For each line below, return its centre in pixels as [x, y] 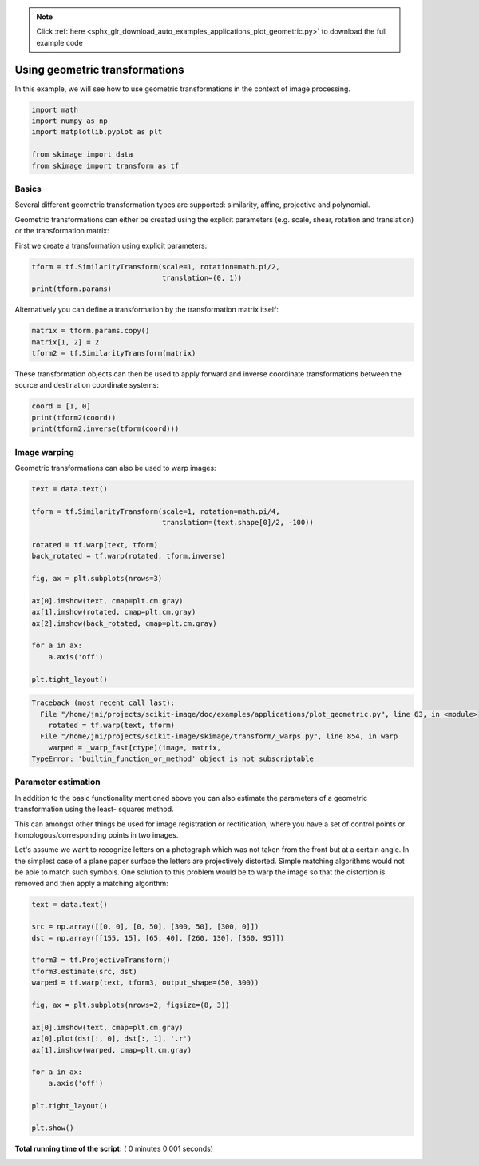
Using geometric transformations [99, 69]
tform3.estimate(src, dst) [84, 971]
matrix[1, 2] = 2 [65, 342]
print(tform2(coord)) [74, 417]
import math [55, 109]
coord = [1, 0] [61, 406]
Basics [28, 189]
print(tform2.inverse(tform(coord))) [105, 429]
